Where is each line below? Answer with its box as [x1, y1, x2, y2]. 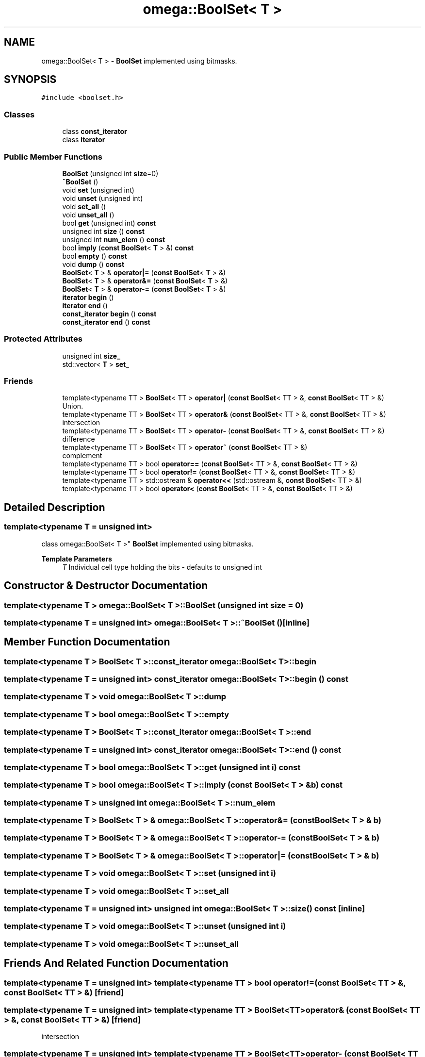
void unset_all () [62, 210, 114, 219]
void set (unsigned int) [62, 185, 134, 194]
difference [62, 435, 95, 444]
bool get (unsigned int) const [62, 218, 156, 227]
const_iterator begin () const [62, 309, 157, 318]
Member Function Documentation [4, 636, 170, 648]
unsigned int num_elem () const [62, 235, 165, 244]
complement [62, 451, 102, 460]
